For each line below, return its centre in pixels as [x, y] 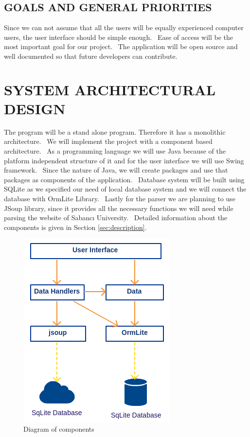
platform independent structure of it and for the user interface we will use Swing [124, 160]
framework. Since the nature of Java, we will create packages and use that [116, 170]
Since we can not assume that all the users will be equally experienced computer [124, 27]
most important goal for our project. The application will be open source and [121, 46]
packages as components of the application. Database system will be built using [124, 179]
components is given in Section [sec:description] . [75, 227]
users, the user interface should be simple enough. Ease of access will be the [119, 37]
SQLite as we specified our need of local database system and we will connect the [125, 189]
